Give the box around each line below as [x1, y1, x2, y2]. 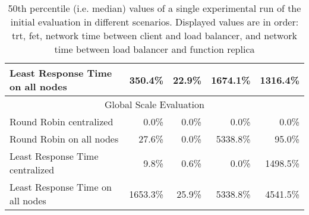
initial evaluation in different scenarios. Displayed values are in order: [10, 15, 299, 29]
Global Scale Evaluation [105, 97, 204, 111]
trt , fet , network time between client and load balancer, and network [12, 29, 297, 42]
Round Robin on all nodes [10, 132, 119, 146]
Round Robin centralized [10, 115, 113, 128]
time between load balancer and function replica [54, 42, 255, 56]
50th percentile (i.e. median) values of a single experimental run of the [8, 1, 301, 15]
